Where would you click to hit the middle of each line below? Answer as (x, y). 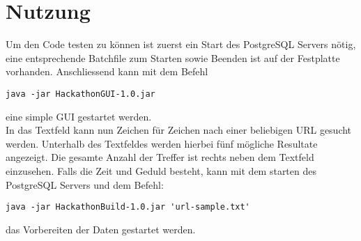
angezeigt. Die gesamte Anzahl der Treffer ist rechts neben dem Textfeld (160, 157)
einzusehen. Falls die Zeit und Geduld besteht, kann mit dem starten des (161, 170)
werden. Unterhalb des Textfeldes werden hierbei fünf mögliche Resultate (162, 143)
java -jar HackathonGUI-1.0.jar (80, 94)
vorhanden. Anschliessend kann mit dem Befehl (107, 71)
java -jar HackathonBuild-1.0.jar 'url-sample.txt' (128, 207)
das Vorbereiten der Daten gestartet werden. (101, 229)
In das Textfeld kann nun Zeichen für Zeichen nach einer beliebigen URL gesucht (179, 130)
